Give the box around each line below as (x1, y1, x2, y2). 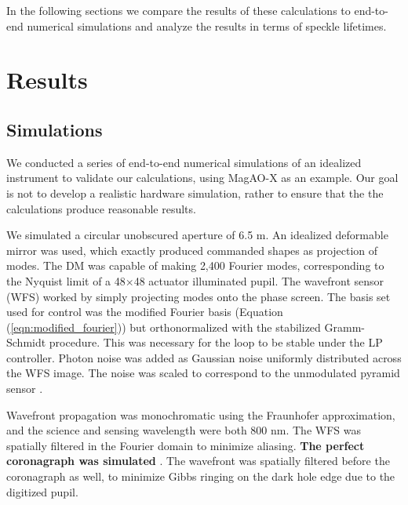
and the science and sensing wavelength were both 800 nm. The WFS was (6, 422, 361, 438)
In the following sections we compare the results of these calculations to (6, 2, 351, 18)
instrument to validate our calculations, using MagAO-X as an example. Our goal (6, 169, 399, 186)
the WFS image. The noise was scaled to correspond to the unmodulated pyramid (6, 365, 400, 381)
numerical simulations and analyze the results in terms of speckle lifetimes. (27, 17, 387, 34)
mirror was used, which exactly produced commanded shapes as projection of (6, 242, 378, 258)
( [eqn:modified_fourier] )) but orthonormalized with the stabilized (6, 318, 321, 335)
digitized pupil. (6, 483, 78, 500)
